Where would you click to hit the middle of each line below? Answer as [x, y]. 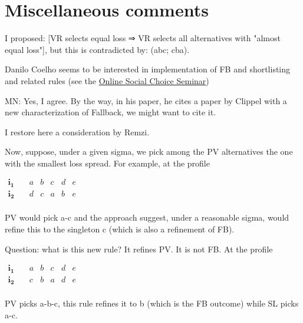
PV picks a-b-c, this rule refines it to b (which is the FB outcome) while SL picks [152, 303]
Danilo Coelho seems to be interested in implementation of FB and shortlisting [148, 69]
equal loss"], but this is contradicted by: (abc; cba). [97, 49]
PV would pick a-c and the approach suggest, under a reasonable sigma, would [147, 217]
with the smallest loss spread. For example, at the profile [107, 163]
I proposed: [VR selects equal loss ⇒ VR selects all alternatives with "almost [143, 38]
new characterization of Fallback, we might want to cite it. [111, 112]
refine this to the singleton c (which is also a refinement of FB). [120, 229]
